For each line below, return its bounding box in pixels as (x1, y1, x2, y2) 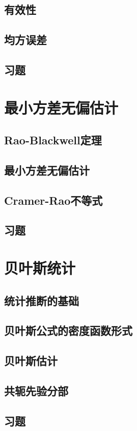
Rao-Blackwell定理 (4, 132, 102, 148)
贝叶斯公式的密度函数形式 (4, 322, 132, 338)
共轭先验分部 (4, 382, 68, 398)
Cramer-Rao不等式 (4, 192, 103, 208)
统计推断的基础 (4, 292, 79, 308)
